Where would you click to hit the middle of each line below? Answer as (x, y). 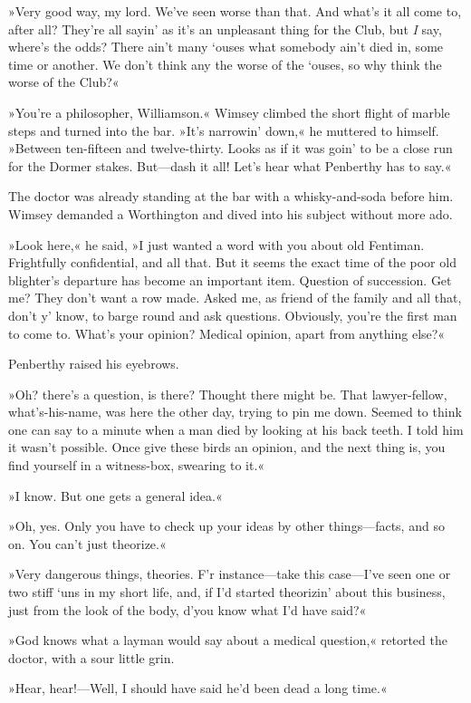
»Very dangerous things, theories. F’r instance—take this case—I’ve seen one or (230, 574)
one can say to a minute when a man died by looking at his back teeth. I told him (236, 429)
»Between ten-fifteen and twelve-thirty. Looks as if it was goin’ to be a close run (231, 148)
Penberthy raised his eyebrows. (94, 364)
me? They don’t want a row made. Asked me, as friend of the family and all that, (235, 298)
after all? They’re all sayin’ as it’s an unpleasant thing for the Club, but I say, (225, 29)
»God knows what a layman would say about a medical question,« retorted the (228, 640)
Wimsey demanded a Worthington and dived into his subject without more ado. (231, 213)
